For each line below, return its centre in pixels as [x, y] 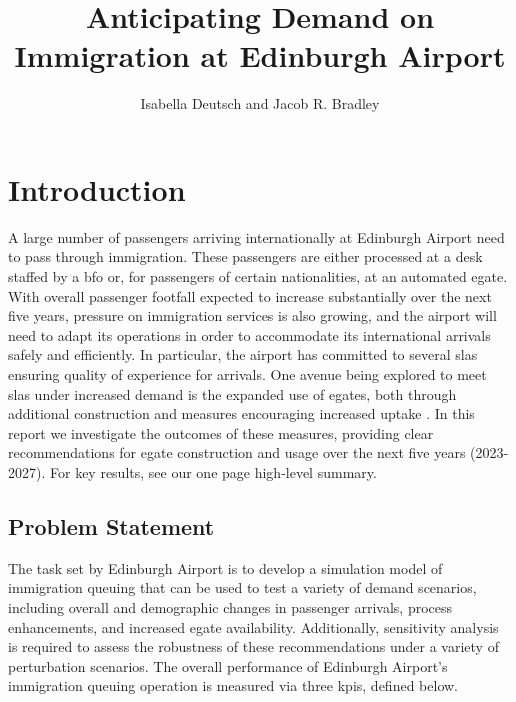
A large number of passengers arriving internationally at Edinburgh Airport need [256, 236]
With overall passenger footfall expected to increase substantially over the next [250, 295]
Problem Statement [111, 525]
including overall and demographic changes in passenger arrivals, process [230, 606]
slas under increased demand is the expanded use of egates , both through [232, 393]
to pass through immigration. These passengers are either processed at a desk [245, 256]
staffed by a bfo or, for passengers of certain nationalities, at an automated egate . [258, 276]
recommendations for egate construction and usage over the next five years [237, 452]
